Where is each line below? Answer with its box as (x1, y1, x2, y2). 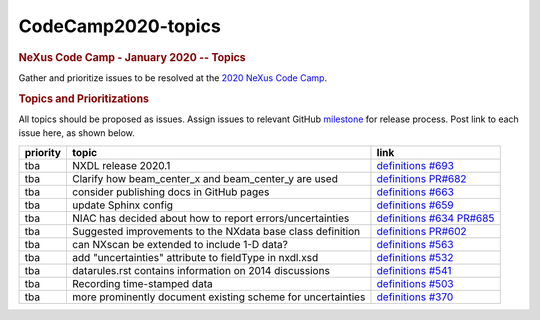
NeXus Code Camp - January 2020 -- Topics (18, 50, 246, 64)
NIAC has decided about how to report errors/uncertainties (71, 211, 350, 225)
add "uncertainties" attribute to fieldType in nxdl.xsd (71, 250, 319, 264)
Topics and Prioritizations (18, 91, 150, 105)
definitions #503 (376, 276, 454, 290)
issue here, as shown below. (18, 127, 135, 139)
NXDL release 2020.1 (71, 158, 171, 172)
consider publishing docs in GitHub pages (71, 185, 270, 199)
